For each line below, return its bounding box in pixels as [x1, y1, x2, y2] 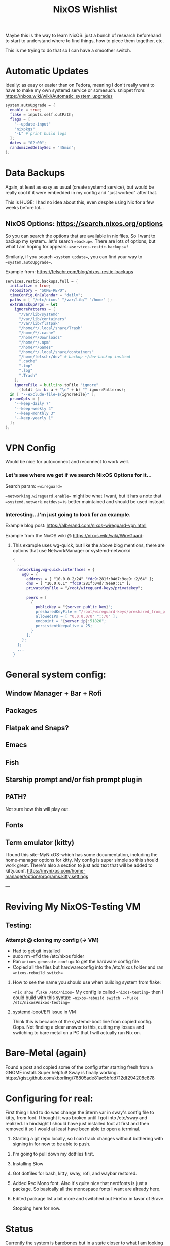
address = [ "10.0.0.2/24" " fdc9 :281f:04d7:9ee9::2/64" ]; [26, 576, 154, 581]
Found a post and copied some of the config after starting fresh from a [5, 1064, 153, 1070]
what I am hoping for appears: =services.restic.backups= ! [5, 243, 129, 250]
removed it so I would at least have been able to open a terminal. [5, 1126, 141, 1132]
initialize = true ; [10, 283, 51, 288]
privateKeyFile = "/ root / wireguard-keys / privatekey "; [26, 586, 143, 591]
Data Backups [5, 167, 65, 178]
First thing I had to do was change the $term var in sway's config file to [5, 1109, 154, 1115]
